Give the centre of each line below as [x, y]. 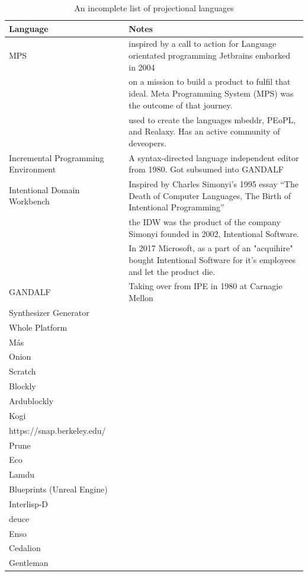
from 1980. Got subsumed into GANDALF [206, 169]
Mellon [141, 298]
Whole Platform [38, 327]
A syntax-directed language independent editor [214, 157]
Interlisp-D [29, 503]
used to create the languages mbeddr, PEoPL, [212, 119]
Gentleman [29, 563]
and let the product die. [172, 271]
